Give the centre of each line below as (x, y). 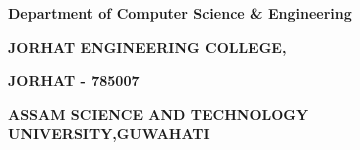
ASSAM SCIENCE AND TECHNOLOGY (158, 113)
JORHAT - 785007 (74, 80)
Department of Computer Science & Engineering (180, 13)
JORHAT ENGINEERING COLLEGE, (147, 46)
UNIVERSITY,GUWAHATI (109, 133)
